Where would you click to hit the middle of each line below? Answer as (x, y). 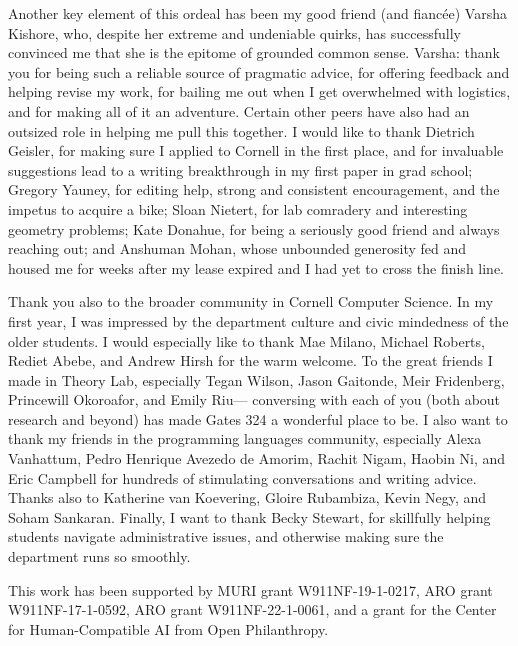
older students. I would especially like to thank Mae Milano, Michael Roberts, (246, 340)
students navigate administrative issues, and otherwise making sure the (226, 536)
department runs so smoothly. (99, 556)
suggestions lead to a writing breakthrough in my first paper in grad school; (240, 169)
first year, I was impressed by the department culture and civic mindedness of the (258, 320)
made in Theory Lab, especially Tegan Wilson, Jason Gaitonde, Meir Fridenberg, (256, 379)
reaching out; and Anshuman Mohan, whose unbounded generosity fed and (237, 248)
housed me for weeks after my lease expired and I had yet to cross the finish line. (256, 267)
